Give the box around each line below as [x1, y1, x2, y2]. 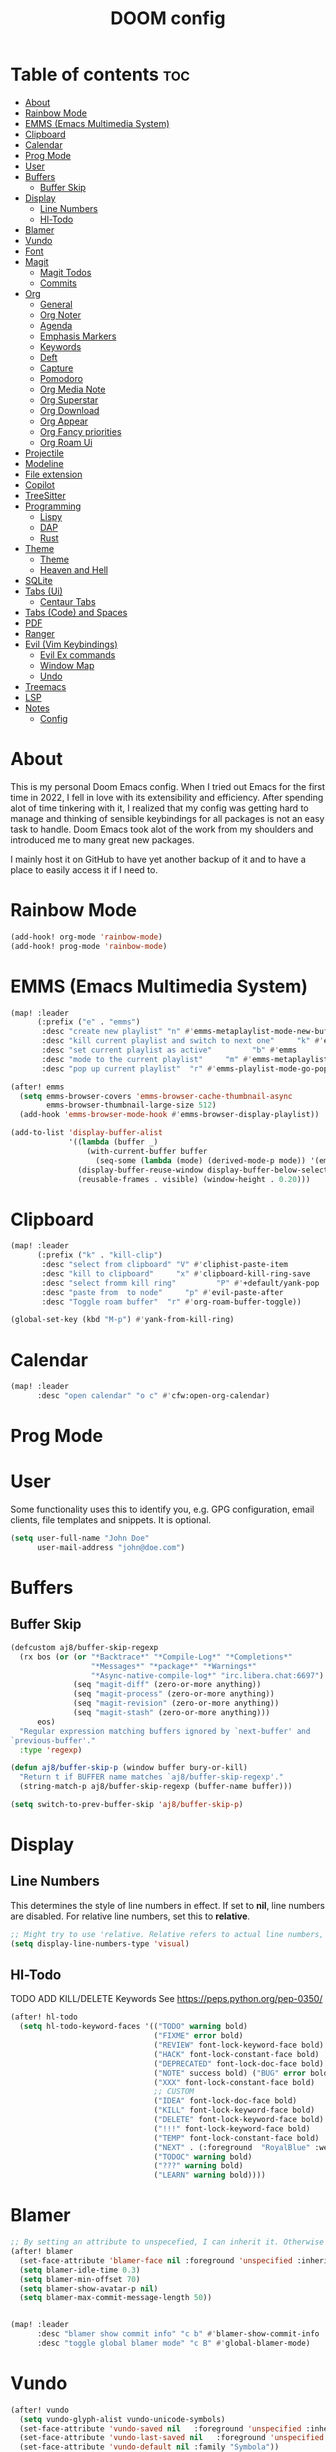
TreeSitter [24, 489, 67, 501]
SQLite [24, 574, 53, 586]
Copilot [24, 478, 55, 491]
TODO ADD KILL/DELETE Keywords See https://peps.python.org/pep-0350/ [10, 1993, 323, 2005]
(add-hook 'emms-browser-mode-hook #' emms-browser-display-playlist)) [19, 1110, 320, 1120]
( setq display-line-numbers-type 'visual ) [10, 1938, 190, 1949]
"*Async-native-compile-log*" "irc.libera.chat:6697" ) [90, 1670, 325, 1681]
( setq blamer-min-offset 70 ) [19, 2274, 141, 2284]
